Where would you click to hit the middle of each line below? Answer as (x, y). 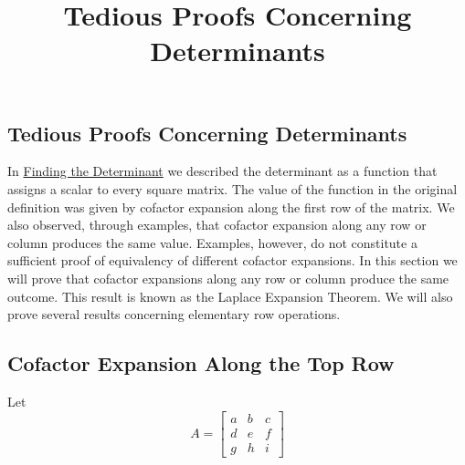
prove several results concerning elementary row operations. (174, 314)
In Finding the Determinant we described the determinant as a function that (222, 171)
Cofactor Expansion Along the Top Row (201, 363)
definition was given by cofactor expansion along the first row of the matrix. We (231, 207)
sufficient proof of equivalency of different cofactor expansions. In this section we (232, 260)
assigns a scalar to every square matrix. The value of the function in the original (232, 188)
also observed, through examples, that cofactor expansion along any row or (217, 225)
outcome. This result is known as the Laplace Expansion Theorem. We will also (230, 296)
